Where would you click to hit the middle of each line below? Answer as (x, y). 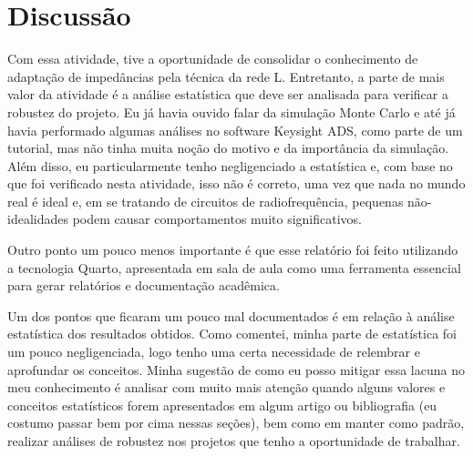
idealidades (38, 219)
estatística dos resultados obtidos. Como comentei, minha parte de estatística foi (232, 334)
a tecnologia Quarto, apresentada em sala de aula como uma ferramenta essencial (234, 267)
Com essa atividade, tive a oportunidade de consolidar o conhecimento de (213, 59)
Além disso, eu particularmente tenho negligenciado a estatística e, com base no (230, 165)
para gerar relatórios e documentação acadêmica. (144, 285)
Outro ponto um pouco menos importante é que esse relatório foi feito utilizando (233, 250)
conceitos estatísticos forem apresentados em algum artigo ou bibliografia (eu (222, 405)
